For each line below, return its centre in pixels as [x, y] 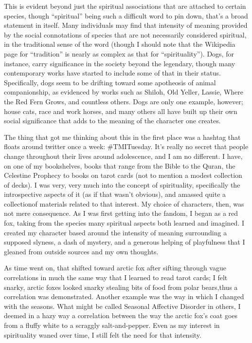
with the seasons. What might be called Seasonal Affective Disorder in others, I [122, 306]
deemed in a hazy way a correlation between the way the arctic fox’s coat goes [121, 315]
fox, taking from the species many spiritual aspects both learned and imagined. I [124, 223]
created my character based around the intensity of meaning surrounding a [116, 232]
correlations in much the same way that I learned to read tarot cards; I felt [116, 277]
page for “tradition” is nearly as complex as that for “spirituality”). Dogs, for [119, 53]
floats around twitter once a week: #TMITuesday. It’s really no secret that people [126, 146]
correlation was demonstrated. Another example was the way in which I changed [124, 296]
